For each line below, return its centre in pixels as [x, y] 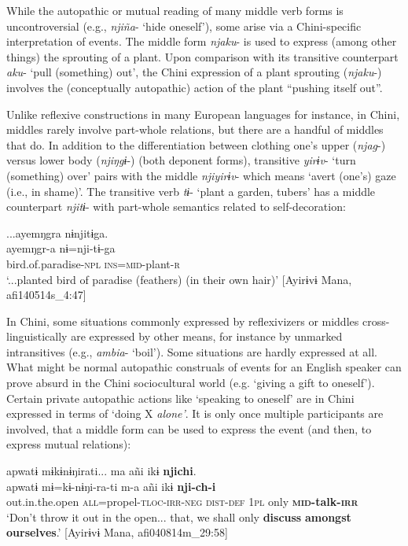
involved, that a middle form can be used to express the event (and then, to [189, 428]
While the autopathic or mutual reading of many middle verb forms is [175, 10]
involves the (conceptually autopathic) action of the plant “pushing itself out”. [195, 87]
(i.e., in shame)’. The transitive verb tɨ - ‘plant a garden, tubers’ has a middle [191, 191]
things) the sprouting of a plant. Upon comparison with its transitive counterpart [202, 56]
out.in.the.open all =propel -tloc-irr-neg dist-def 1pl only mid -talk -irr [182, 502]
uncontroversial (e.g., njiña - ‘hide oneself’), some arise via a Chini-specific [184, 26]
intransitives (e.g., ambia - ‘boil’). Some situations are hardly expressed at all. [192, 351]
